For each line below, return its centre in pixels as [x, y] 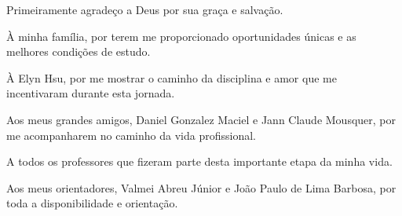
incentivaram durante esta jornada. [91, 93]
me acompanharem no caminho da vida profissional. [131, 135]
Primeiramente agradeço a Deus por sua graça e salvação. [145, 9]
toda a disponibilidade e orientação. [92, 203]
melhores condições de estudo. [79, 51]
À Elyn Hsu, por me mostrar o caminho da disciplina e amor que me [172, 77]
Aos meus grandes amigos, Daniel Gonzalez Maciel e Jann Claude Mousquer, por [201, 119]
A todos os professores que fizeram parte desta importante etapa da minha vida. [199, 161]
